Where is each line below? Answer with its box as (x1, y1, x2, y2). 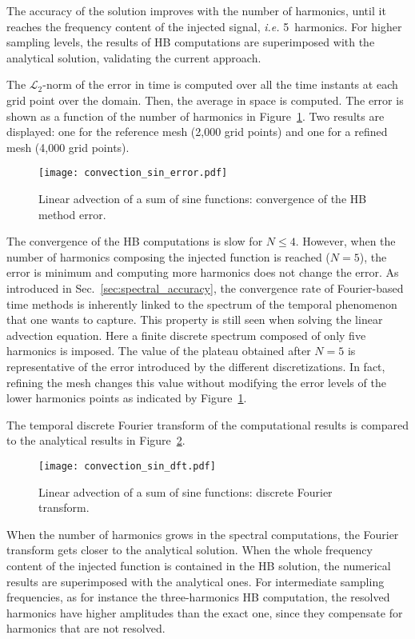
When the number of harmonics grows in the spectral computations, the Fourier (6, 525, 399, 542)
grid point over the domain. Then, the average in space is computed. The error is (6, 91, 404, 108)
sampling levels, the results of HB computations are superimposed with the (6, 34, 375, 50)
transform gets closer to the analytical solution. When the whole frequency (6, 541, 373, 558)
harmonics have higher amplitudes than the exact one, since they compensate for (6, 604, 403, 621)
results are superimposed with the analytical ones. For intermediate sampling (6, 573, 385, 589)
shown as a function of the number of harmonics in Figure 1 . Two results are (6, 107, 385, 124)
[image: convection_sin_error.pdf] (38, 167, 228, 179)
